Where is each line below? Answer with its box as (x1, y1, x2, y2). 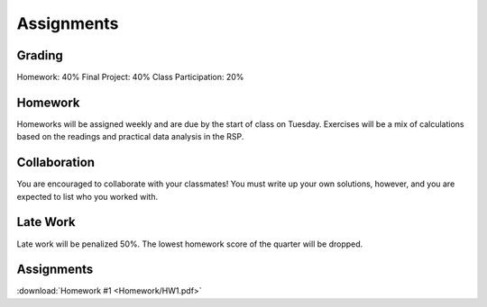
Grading (16, 48, 63, 63)
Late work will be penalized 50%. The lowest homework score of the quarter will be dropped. (16, 239, 363, 249)
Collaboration (16, 155, 95, 170)
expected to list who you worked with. (16, 191, 158, 202)
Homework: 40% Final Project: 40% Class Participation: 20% (16, 72, 244, 83)
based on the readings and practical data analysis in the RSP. (16, 131, 244, 142)
